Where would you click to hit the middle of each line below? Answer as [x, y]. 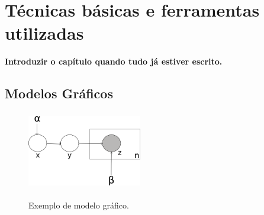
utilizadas [44, 33]
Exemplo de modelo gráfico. [79, 205]
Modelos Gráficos [59, 93]
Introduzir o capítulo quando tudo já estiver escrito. [114, 61]
